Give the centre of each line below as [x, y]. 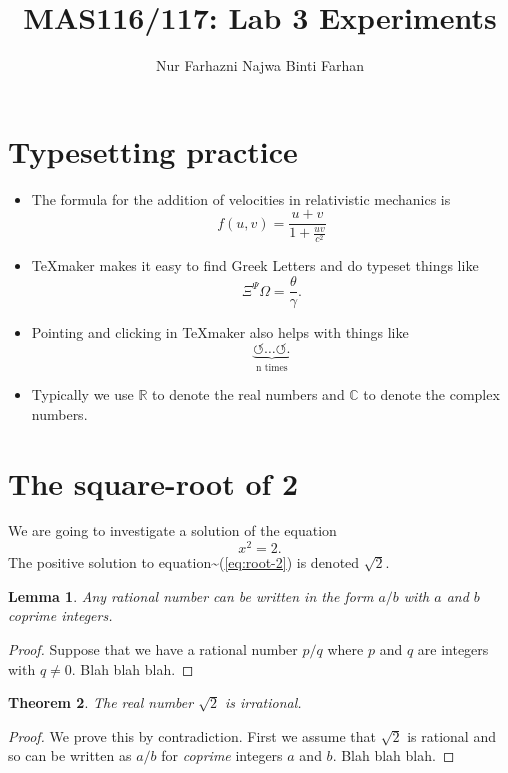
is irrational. [263, 702]
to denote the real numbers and [248, 394]
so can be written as [70, 755]
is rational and [451, 735]
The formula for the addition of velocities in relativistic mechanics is [241, 198]
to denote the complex [431, 394]
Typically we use [82, 394]
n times [272, 367]
